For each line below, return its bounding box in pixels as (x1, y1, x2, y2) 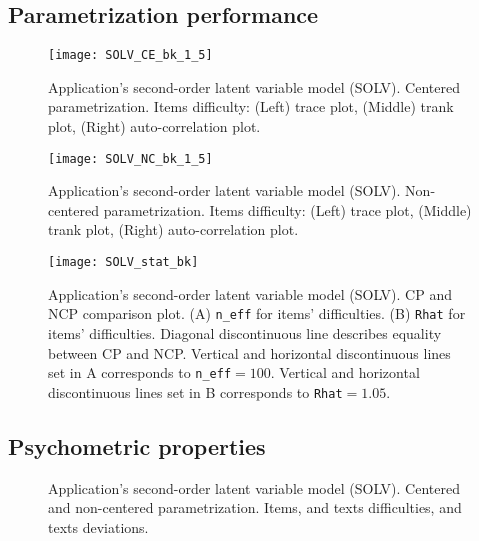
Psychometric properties (8, 430, 266, 461)
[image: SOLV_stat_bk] (48, 255, 199, 270)
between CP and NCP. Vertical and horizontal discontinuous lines (48, 342, 451, 363)
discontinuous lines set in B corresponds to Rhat (48, 381, 343, 402)
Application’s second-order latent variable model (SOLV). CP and (48, 283, 452, 304)
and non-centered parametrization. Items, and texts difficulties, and (48, 497, 462, 518)
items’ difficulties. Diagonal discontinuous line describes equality (48, 322, 442, 343)
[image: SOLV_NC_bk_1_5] (48, 151, 213, 166)
